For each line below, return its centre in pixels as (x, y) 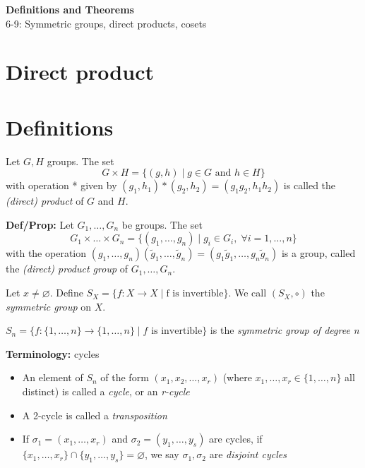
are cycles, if (236, 439)
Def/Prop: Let (40, 224)
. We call (247, 293)
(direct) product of (45, 201)
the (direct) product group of (67, 269)
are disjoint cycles (248, 454)
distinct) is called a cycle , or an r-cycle (106, 391)
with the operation (46, 253)
